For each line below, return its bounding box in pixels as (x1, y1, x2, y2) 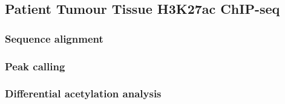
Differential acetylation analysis (5, 86, 162, 101)
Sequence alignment (5, 31, 103, 46)
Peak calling (5, 58, 65, 73)
